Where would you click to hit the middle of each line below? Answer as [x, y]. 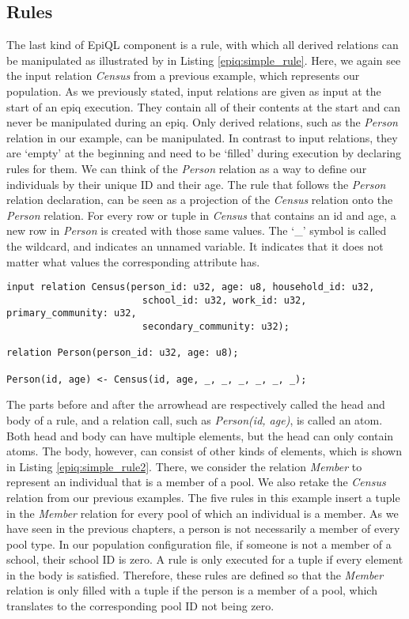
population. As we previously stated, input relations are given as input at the [194, 91]
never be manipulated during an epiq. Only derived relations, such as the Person [202, 122]
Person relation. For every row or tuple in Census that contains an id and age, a [201, 215]
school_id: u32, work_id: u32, [224, 300]
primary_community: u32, [72, 313]
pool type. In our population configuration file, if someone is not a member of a [199, 544]
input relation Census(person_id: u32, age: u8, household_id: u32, [191, 287]
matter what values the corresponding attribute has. [133, 261]
